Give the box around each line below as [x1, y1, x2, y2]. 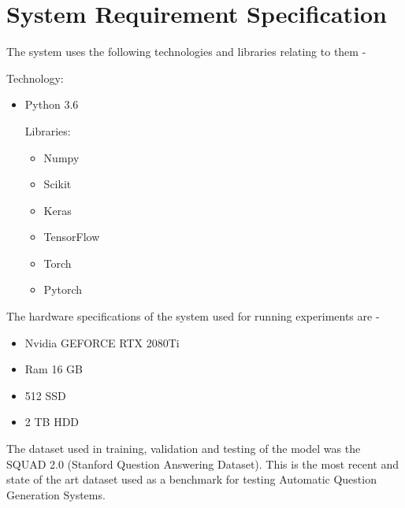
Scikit [43, 176, 72, 192]
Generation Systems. [6, 486, 106, 502]
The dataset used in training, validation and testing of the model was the [6, 440, 361, 457]
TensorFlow [43, 228, 100, 245]
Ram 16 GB [24, 361, 83, 377]
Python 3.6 [24, 96, 79, 113]
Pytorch [43, 281, 83, 298]
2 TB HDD [24, 413, 80, 430]
